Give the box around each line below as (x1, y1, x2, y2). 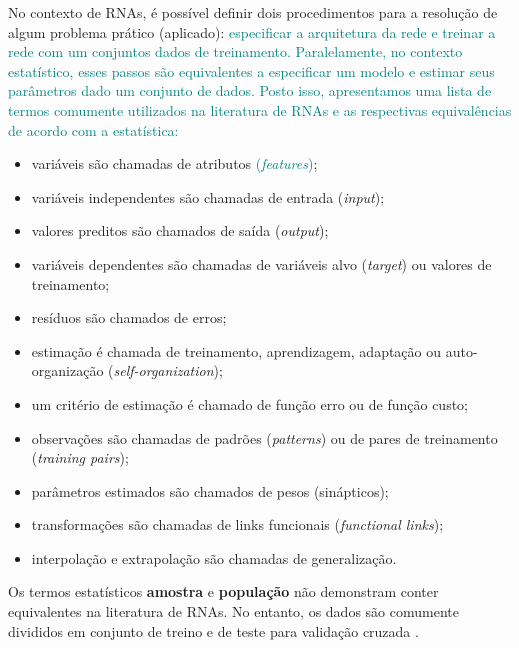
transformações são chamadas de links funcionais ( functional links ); (31, 514, 444, 535)
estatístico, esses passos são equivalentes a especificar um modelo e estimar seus (8, 60, 495, 81)
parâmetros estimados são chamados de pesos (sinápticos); (31, 480, 389, 501)
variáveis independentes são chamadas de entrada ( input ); (31, 186, 385, 207)
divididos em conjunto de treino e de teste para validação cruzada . (8, 620, 419, 641)
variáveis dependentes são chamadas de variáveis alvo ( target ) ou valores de (31, 253, 492, 274)
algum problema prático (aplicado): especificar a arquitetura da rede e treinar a (8, 21, 496, 42)
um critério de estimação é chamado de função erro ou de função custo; (31, 393, 469, 414)
